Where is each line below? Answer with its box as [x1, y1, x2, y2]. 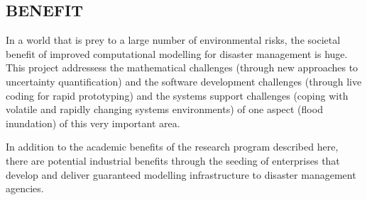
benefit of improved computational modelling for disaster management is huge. [6, 46, 348, 61]
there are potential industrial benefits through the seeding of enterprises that [6, 153, 340, 167]
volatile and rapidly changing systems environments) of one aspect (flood [6, 102, 323, 117]
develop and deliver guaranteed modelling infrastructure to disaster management [6, 167, 356, 182]
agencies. [6, 181, 44, 196]
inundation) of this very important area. [6, 115, 180, 130]
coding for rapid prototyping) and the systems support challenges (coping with [6, 88, 349, 102]
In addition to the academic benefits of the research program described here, [6, 139, 339, 154]
